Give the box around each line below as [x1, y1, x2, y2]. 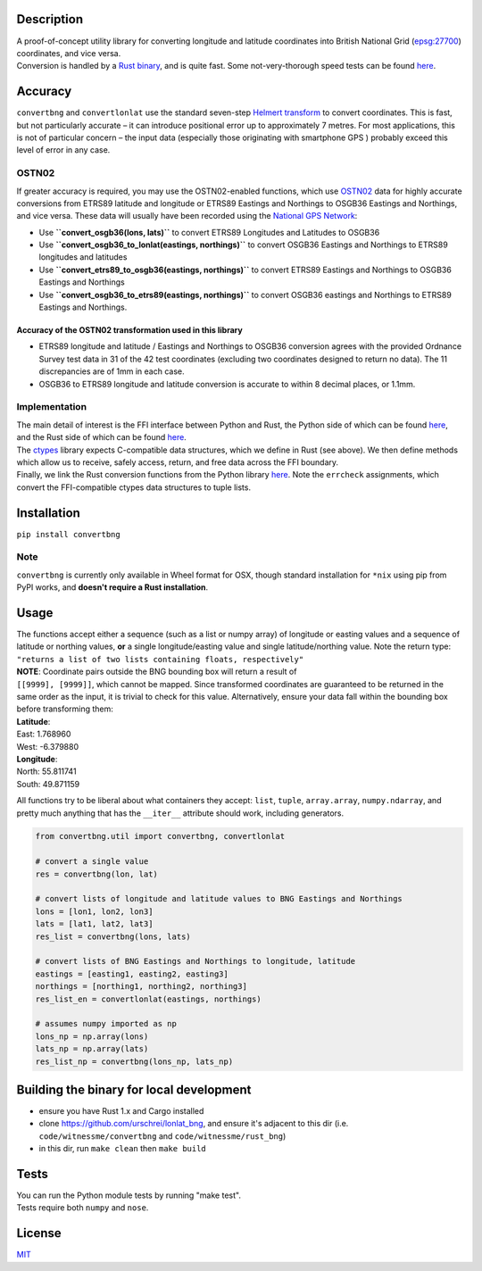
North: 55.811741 [16, 766, 77, 777]
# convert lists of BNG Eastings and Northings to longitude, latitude [35, 956, 356, 967]
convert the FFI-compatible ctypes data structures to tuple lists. [16, 482, 252, 493]
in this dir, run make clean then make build [38, 1143, 207, 1154]
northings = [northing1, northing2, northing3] [35, 982, 247, 992]
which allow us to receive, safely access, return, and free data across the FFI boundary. [16, 456, 339, 468]
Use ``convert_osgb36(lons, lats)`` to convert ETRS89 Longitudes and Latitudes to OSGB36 [38, 227, 380, 237]
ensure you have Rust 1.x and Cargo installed [38, 1106, 204, 1117]
